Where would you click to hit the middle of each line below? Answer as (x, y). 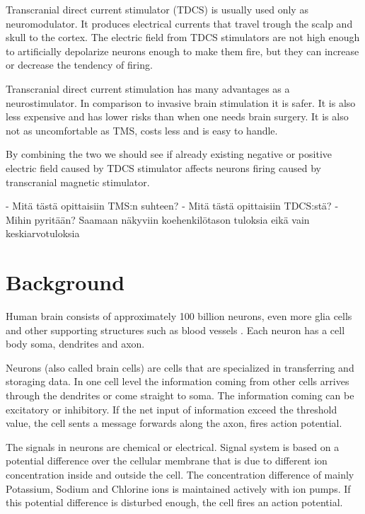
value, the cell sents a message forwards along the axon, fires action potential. (174, 423)
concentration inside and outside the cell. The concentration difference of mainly (180, 474)
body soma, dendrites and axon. (75, 344)
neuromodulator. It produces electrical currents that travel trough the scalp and (179, 23)
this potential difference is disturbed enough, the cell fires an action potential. (174, 502)
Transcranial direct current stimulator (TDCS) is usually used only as (157, 9)
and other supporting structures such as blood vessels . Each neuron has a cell (175, 330)
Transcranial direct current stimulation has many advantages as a (148, 88)
